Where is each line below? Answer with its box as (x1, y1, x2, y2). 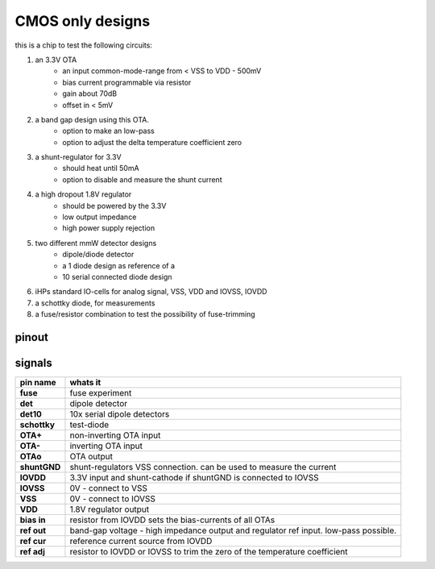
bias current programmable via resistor (62, 77, 192, 87)
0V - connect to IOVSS (69, 493, 156, 505)
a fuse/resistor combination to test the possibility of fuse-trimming (35, 309, 255, 319)
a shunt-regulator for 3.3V (35, 152, 122, 162)
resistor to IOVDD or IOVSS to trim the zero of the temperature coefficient (69, 546, 348, 558)
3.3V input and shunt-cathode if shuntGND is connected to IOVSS (69, 472, 319, 484)
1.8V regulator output (69, 504, 150, 515)
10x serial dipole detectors (69, 409, 170, 420)
